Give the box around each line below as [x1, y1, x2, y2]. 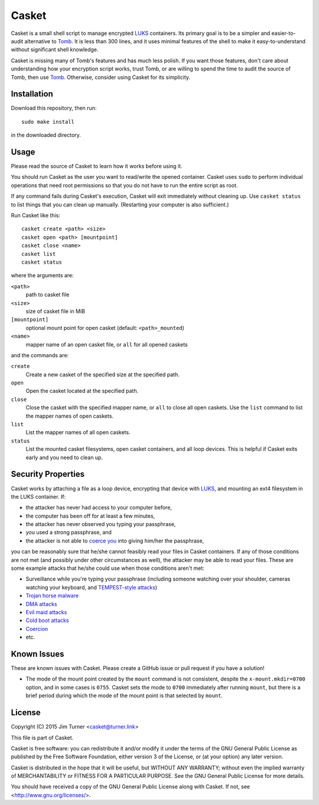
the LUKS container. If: [11, 493, 66, 500]
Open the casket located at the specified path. [25, 387, 139, 395]
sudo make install [21, 118, 75, 125]
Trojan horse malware [25, 592, 79, 599]
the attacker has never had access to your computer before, [25, 504, 172, 511]
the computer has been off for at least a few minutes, [25, 512, 155, 519]
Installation [11, 89, 53, 99]
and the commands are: [11, 351, 69, 358]
